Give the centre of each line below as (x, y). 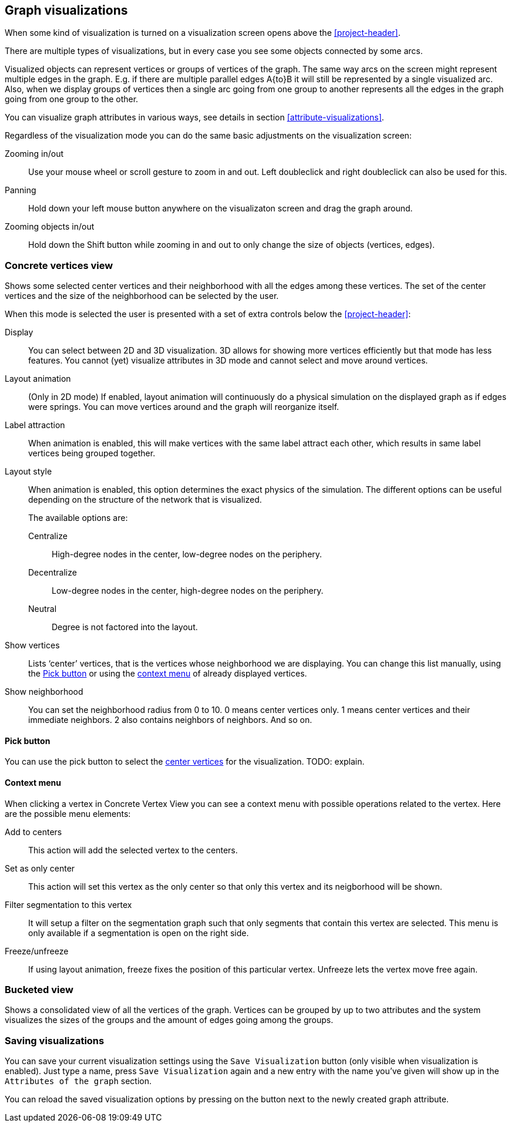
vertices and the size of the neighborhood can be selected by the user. (142, 296)
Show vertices (32, 645)
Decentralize (53, 573)
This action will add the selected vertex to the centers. (133, 850)
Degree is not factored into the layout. (125, 627)
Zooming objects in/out (50, 227)
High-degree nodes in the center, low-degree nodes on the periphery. (187, 554)
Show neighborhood (44, 692)
